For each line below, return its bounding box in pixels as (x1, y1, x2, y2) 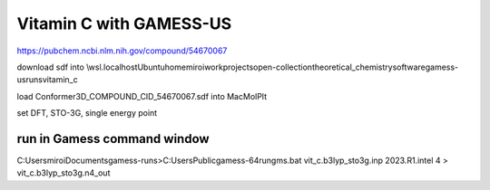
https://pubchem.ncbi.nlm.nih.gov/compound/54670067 (16, 45, 228, 56)
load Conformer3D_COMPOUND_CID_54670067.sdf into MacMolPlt (16, 90, 268, 101)
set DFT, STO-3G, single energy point (16, 108, 158, 119)
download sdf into (16, 62, 85, 72)
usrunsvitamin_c (16, 74, 78, 85)
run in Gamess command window (16, 131, 210, 147)
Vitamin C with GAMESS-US (16, 14, 232, 33)
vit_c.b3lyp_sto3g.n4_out (16, 167, 111, 178)
